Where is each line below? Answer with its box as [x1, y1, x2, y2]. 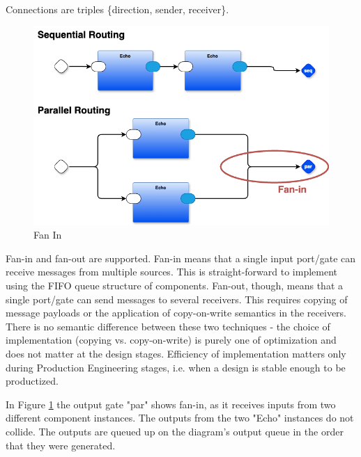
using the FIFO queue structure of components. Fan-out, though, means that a [6, 278, 343, 293]
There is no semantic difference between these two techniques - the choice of [6, 319, 330, 333]
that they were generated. [6, 438, 116, 452]
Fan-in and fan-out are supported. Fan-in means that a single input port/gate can [6, 250, 356, 265]
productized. [6, 374, 59, 388]
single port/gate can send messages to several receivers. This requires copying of [6, 291, 348, 306]
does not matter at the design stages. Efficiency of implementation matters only [6, 346, 346, 361]
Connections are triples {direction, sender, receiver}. [6, 2, 229, 16]
